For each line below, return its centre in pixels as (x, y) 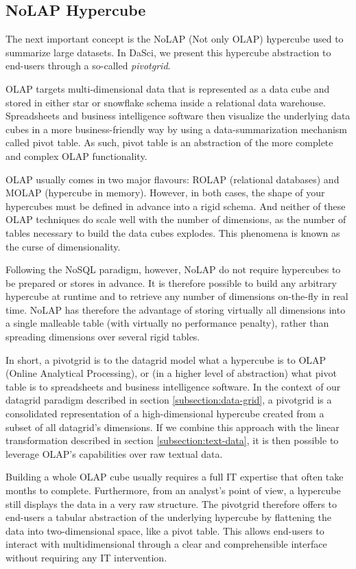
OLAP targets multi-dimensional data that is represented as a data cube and (168, 88)
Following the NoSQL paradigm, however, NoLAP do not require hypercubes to (173, 269)
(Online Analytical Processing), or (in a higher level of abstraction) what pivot (171, 373)
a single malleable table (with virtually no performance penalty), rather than (167, 323)
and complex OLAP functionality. (76, 155)
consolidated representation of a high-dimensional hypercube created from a (165, 414)
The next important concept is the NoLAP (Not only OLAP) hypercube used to (175, 39)
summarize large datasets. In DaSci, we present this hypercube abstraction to (168, 52)
